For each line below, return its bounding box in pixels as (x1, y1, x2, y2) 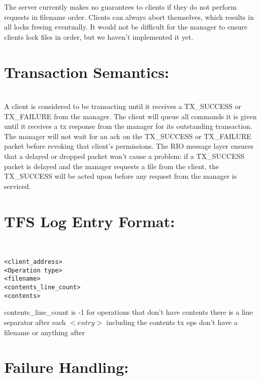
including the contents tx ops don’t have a (106, 317, 238, 328)
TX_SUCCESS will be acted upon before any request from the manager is (4, 171, 237, 181)
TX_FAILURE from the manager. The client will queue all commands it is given (4, 111, 257, 121)
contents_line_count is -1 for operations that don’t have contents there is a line (4, 307, 253, 317)
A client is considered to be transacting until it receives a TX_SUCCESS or (4, 101, 241, 112)
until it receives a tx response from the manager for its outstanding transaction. (4, 121, 252, 131)
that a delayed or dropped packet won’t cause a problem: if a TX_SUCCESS (4, 151, 245, 161)
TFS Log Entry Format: (4, 210, 175, 231)
